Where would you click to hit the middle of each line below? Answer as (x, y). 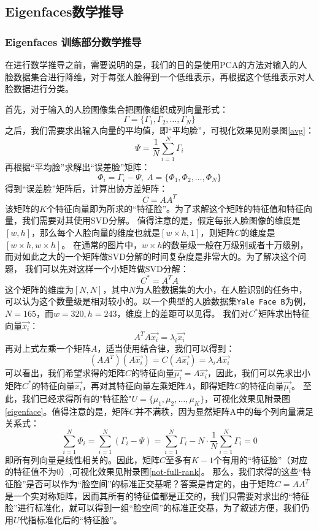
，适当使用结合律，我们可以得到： (166, 348)
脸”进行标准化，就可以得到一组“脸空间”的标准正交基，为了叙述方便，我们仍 (157, 508)
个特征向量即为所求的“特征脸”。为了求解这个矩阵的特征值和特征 (175, 208)
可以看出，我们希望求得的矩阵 (65, 373)
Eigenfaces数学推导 (64, 11)
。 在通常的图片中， (102, 244)
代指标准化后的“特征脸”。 (71, 519)
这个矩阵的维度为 (39, 289)
